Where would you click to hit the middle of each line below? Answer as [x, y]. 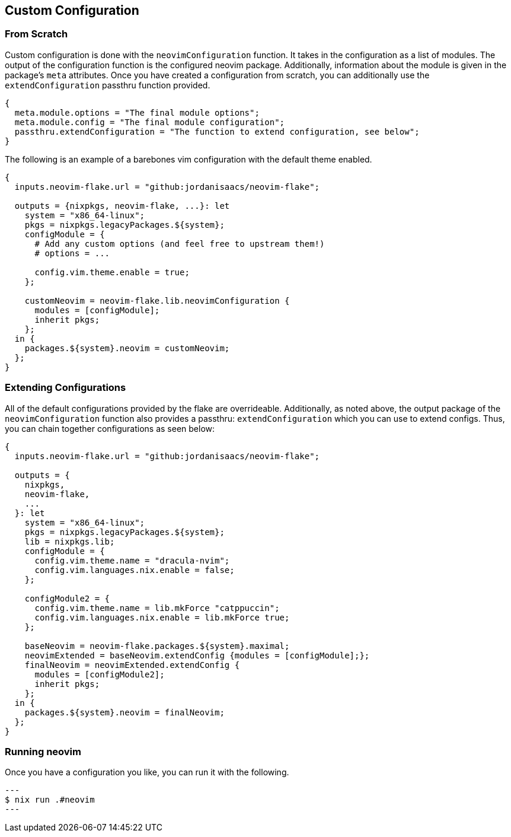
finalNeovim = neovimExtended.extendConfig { [132, 665]
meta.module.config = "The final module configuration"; [150, 122]
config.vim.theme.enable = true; [112, 272]
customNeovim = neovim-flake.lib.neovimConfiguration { [157, 300]
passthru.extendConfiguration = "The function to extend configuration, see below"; [217, 131]
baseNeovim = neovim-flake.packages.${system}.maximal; [157, 646]
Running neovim [43, 751]
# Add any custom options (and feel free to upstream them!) [180, 244]
